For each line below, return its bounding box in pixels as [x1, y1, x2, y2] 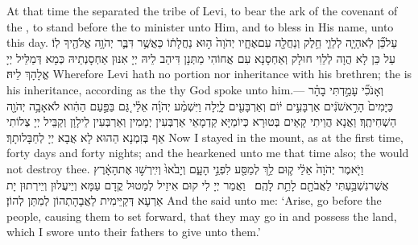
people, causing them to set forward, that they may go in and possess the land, [6, 207, 397, 224]
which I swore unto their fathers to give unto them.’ [6, 223, 261, 240]
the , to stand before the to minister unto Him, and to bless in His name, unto [6, 18, 394, 35]
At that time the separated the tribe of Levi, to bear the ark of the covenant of [6, 2, 398, 19]
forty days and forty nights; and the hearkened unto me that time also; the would [6, 144, 409, 161]
